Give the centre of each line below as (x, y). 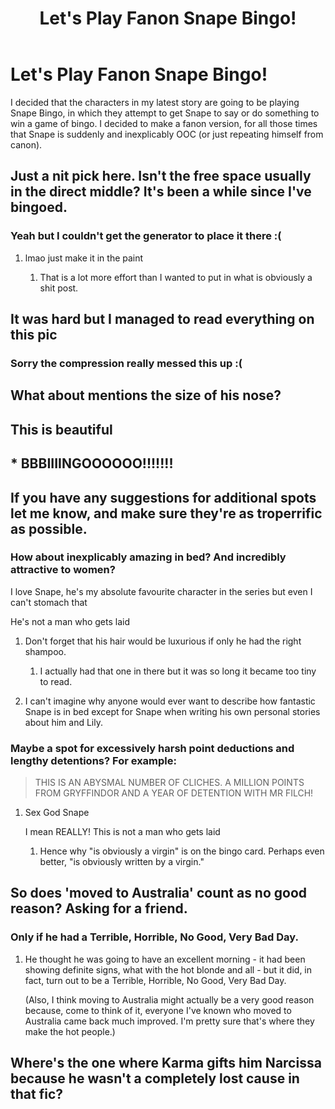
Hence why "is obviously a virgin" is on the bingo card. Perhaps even (182, 851)
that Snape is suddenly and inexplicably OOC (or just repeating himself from (167, 134)
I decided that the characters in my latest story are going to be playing (155, 102)
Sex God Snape (57, 813)
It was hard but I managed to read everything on (162, 319)
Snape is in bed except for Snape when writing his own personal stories (172, 711)
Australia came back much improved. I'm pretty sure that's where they (169, 1021)
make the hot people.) (70, 1031)
